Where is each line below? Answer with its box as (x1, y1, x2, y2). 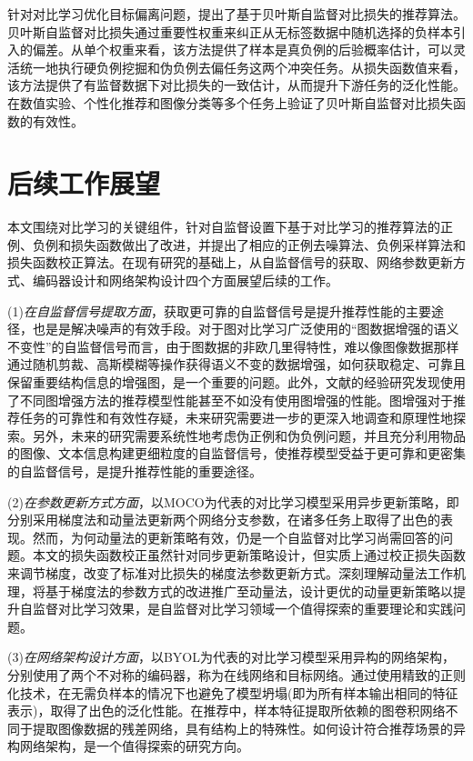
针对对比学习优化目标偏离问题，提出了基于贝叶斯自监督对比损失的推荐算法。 (7, 5, 466, 23)
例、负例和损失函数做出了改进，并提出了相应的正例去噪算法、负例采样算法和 (7, 235, 466, 254)
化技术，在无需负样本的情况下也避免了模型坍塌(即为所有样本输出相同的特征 (7, 683, 458, 702)
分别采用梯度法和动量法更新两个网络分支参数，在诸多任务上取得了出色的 (7, 510, 440, 529)
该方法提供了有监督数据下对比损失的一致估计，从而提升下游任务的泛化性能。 (7, 75, 466, 95)
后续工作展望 (7, 165, 161, 202)
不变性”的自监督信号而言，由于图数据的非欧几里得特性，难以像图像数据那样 (7, 336, 459, 355)
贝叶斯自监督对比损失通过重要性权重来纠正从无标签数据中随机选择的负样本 (7, 22, 453, 41)
